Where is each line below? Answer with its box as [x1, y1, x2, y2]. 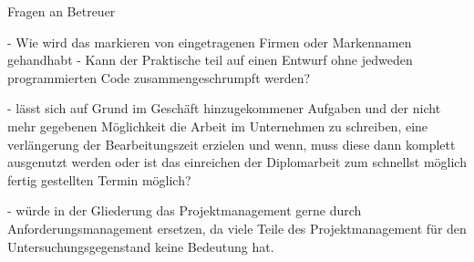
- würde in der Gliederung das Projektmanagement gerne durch [7, 201, 362, 220]
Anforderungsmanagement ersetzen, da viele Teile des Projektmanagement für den [7, 218, 467, 237]
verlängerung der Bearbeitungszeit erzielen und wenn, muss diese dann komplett [7, 134, 456, 153]
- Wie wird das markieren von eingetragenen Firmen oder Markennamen [7, 32, 412, 51]
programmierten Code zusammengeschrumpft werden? [7, 68, 311, 87]
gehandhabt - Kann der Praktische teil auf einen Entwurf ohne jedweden [7, 50, 413, 69]
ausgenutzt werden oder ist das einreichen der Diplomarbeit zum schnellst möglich [7, 152, 467, 172]
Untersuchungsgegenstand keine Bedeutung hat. [7, 236, 274, 256]
